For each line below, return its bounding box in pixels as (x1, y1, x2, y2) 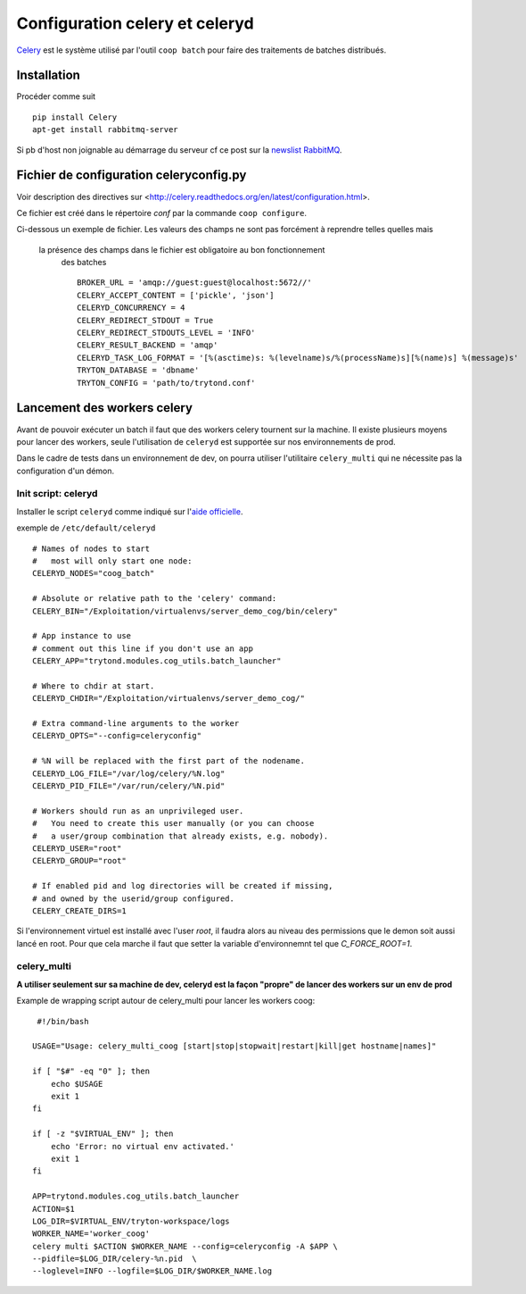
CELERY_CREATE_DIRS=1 (32, 906, 127, 915)
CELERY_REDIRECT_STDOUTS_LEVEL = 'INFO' (77, 328, 256, 338)
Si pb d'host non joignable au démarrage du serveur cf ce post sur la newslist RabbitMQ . (16, 144, 342, 155)
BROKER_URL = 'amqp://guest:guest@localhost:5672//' (77, 278, 312, 288)
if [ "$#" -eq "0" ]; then (32, 1066, 151, 1076)
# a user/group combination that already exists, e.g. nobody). (32, 831, 329, 841)
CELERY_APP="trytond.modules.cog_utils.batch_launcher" (32, 656, 282, 666)
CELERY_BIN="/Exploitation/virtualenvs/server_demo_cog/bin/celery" (32, 605, 338, 616)
